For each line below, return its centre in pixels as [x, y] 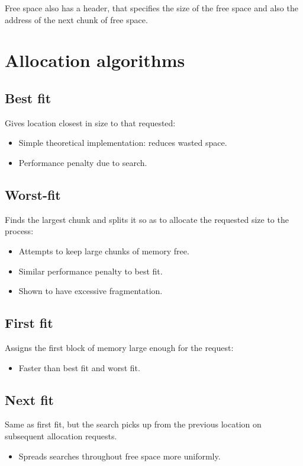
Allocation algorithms [95, 60]
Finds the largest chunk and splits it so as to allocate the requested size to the [147, 219]
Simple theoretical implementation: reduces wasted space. [123, 143]
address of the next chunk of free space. [76, 19]
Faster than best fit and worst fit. [79, 367]
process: [19, 231]
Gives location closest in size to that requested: [90, 122]
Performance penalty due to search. [83, 162]
